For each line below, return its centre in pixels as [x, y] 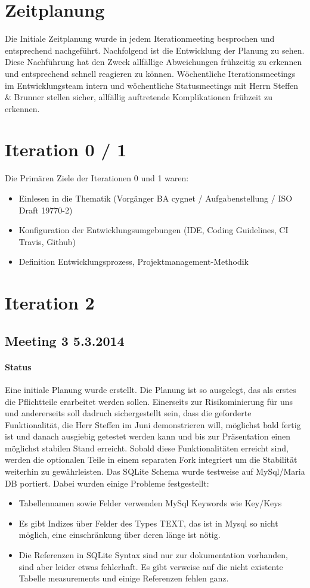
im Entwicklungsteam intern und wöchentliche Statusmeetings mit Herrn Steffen [152, 85]
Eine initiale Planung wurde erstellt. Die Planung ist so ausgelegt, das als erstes [151, 389]
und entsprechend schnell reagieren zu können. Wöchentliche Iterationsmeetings [150, 73]
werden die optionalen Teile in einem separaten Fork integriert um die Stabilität [151, 459]
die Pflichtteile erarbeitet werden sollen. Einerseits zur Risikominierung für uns [149, 401]
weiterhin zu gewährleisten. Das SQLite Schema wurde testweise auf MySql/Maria [155, 471]
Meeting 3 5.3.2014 [65, 340]
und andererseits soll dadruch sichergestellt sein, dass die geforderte [128, 413]
